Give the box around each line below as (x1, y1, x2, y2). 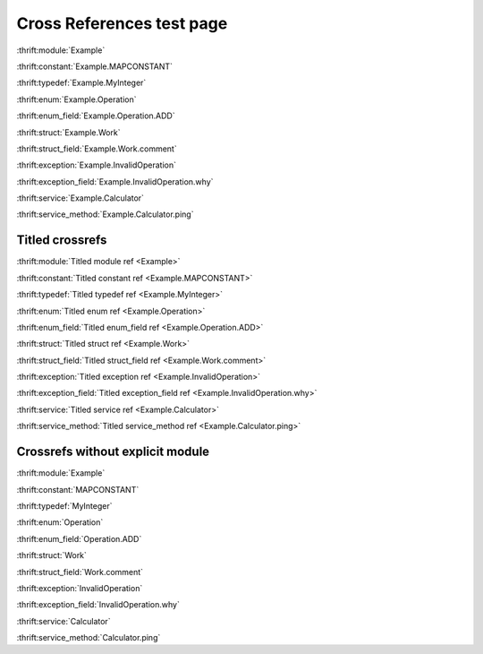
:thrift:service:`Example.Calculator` (16, 193, 145, 203)
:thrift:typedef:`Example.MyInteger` (16, 77, 147, 89)
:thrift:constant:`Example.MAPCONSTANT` (16, 61, 174, 72)
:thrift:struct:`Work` (16, 550, 87, 561)
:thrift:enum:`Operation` (16, 517, 104, 528)
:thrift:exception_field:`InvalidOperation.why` (16, 599, 181, 610)
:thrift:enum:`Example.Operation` (16, 94, 137, 105)
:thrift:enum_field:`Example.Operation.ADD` (16, 110, 175, 121)
